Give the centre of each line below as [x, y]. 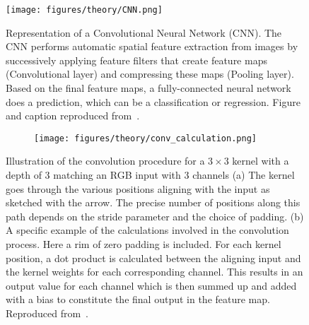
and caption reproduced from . [73, 116]
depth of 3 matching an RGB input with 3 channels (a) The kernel [150, 175]
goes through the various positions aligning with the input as [138, 188]
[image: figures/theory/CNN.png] [84, 10]
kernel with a [261, 161]
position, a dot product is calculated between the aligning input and [153, 258]
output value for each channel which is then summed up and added [151, 285]
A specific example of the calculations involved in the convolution [147, 230]
